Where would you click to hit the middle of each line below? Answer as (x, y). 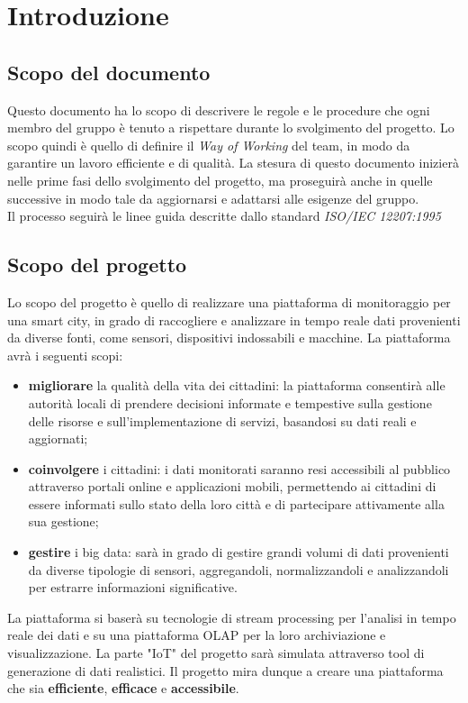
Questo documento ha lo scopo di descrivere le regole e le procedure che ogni (219, 110)
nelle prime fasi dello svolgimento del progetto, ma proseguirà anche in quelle (220, 180)
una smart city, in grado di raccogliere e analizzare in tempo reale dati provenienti (234, 320)
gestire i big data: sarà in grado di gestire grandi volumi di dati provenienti (238, 552)
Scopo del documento (109, 72)
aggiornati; (58, 438)
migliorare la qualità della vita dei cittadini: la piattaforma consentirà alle (237, 385)
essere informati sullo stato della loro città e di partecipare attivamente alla (236, 503)
